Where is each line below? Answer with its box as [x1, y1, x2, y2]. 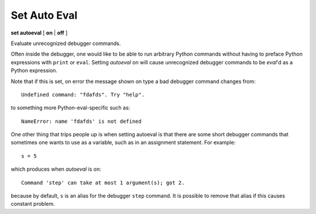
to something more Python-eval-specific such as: [11, 104, 130, 111]
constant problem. [11, 201, 55, 208]
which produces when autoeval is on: [11, 165, 102, 172]
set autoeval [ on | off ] [11, 29, 68, 36]
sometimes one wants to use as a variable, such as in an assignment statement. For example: [11, 139, 236, 146]
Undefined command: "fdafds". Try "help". [21, 91, 145, 98]
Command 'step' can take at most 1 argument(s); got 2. [21, 179, 185, 186]
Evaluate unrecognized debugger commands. [11, 40, 121, 47]
